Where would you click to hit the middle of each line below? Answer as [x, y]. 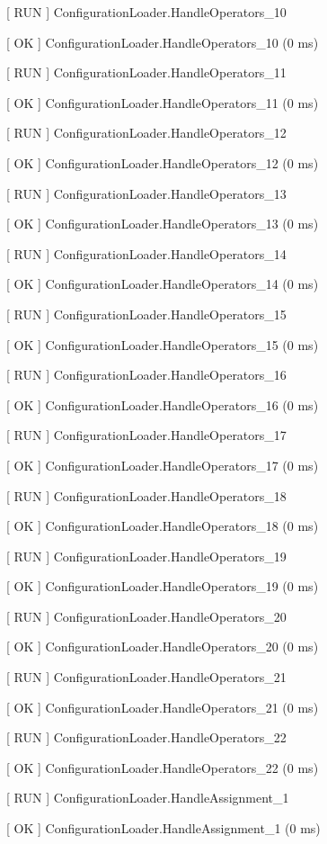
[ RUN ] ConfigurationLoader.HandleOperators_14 [146, 253]
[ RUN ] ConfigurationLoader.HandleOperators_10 [146, 12]
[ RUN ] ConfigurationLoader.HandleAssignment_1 [148, 798]
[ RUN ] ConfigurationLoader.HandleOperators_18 [146, 495]
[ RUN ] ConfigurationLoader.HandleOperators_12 [146, 133]
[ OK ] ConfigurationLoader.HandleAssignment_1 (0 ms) [163, 828]
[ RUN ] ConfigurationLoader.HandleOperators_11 [146, 72]
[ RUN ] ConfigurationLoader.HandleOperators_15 [146, 314]
